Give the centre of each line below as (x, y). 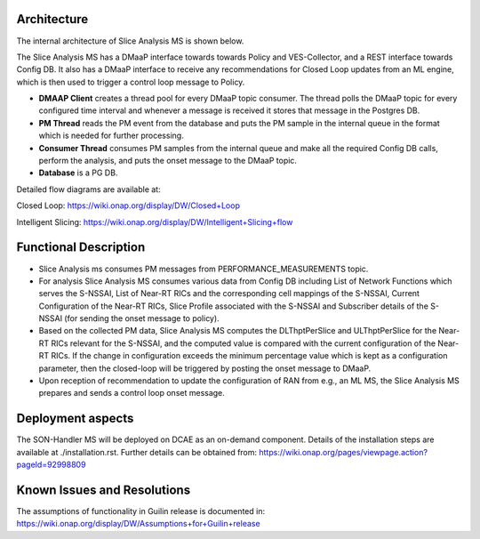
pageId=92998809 (51, 465)
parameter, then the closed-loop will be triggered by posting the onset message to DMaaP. (205, 368)
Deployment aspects (75, 418)
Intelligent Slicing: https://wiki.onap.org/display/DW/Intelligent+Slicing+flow (155, 221)
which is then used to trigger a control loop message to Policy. (131, 82)
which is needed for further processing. (111, 136)
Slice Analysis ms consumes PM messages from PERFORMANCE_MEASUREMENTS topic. (204, 269)
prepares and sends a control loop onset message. (132, 393)
